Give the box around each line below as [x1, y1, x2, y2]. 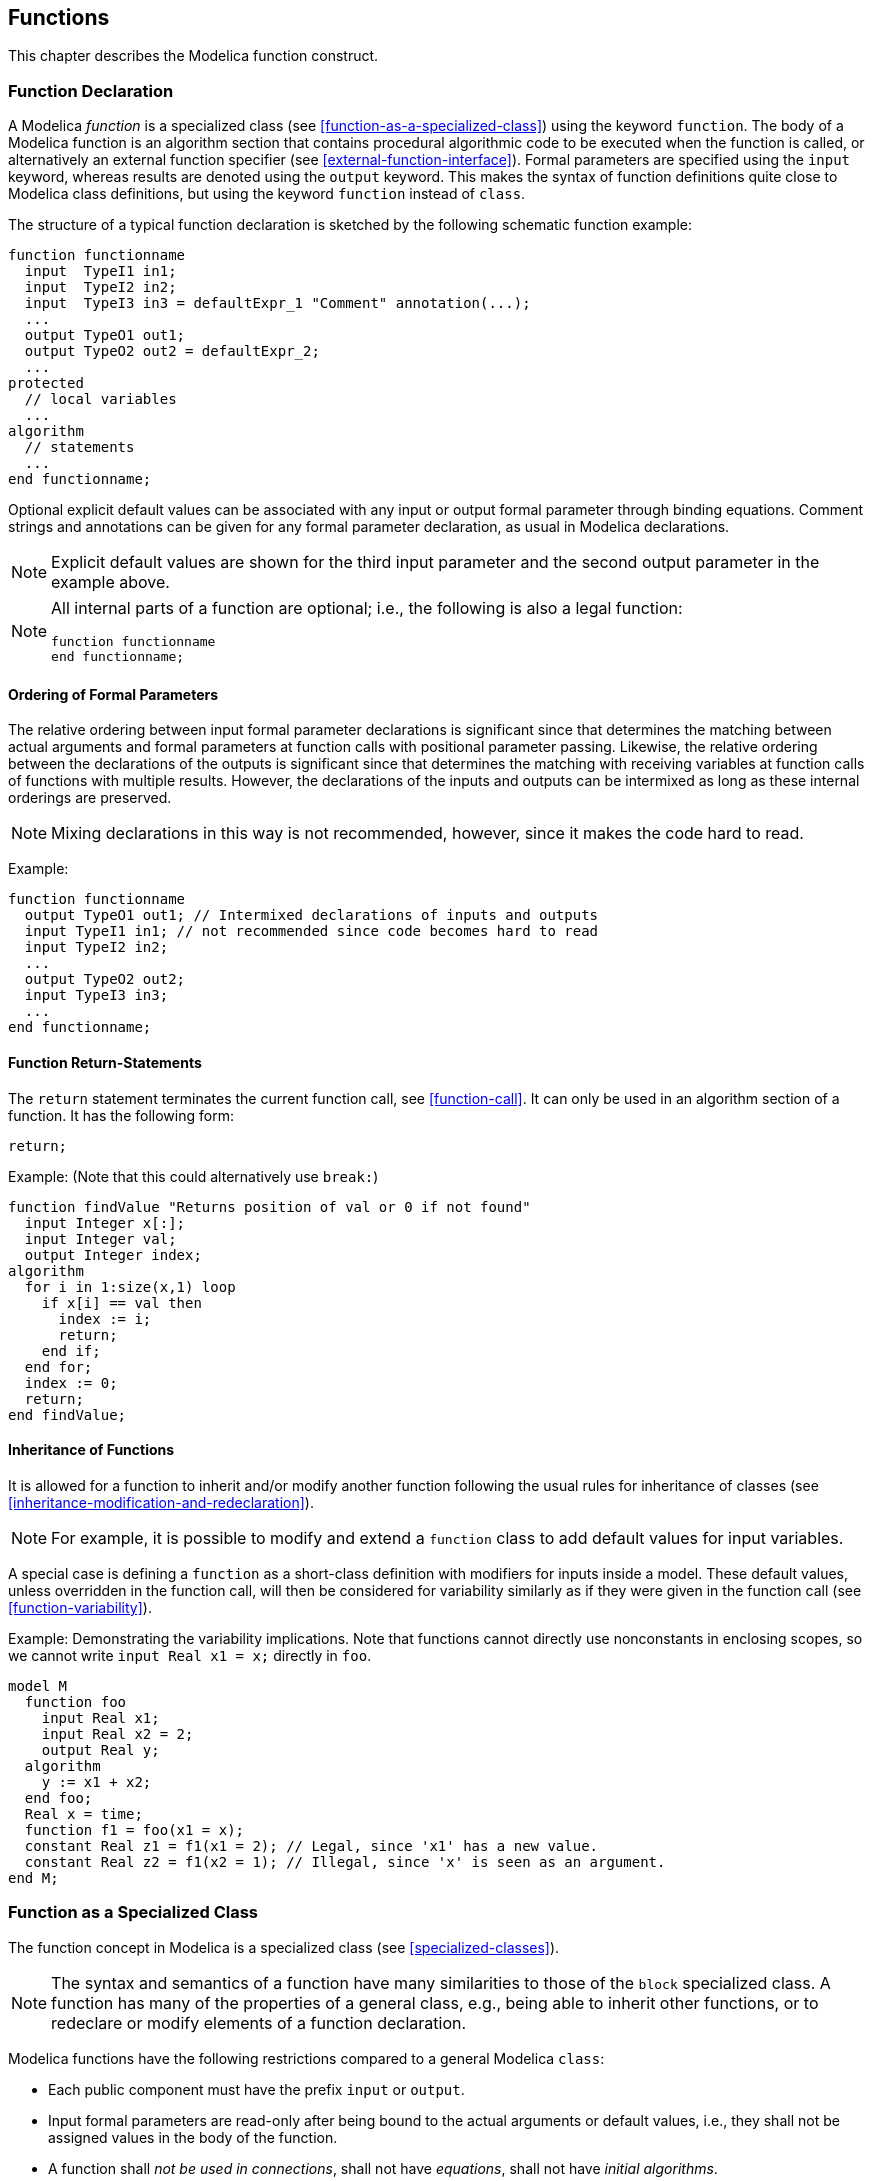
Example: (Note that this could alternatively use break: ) [8, 1167, 379, 1185]
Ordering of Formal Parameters [8, 685, 219, 703]
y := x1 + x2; [41, 1773, 152, 1790]
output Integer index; [24, 1246, 202, 1263]
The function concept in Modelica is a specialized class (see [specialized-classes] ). [8, 1938, 560, 1956]
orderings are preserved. [8, 789, 172, 807]
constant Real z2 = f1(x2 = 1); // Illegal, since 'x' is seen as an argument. [24, 1853, 666, 1870]
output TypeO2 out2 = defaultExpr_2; [24, 343, 320, 360]
